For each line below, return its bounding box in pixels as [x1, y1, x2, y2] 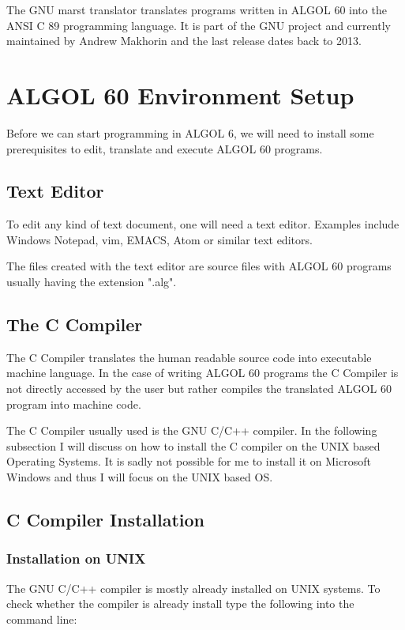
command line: [6, 610, 77, 627]
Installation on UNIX [6, 549, 146, 568]
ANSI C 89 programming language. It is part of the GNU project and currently [6, 17, 391, 33]
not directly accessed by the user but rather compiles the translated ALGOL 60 [6, 380, 392, 397]
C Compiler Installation [6, 507, 204, 532]
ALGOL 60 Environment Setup [6, 78, 354, 111]
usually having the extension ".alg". [6, 274, 177, 290]
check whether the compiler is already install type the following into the [6, 595, 354, 612]
